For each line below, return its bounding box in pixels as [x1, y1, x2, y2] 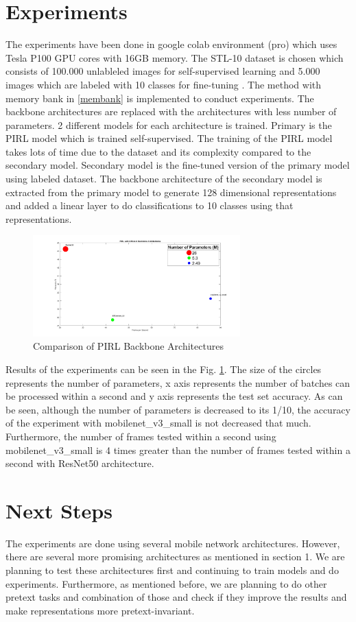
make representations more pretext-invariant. [5, 603, 195, 617]
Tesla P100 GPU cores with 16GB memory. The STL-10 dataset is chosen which [5, 50, 344, 64]
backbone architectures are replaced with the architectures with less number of [5, 104, 337, 119]
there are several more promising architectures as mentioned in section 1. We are [5, 549, 345, 564]
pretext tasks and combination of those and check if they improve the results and [5, 590, 347, 604]
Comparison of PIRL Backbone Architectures [33, 339, 224, 353]
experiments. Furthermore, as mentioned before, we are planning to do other [5, 576, 327, 590]
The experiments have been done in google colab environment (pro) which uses [5, 37, 337, 51]
